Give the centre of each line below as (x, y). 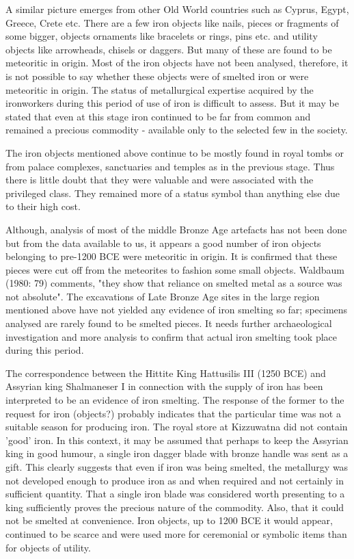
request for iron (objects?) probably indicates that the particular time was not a (173, 413)
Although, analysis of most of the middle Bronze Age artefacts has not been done (176, 229)
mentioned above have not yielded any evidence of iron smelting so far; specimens (177, 310)
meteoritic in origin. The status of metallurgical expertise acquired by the (160, 89)
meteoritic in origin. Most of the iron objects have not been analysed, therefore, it (177, 63)
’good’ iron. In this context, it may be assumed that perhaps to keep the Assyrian (177, 440)
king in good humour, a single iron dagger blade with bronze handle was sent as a (177, 453)
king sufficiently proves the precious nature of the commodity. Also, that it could (175, 507)
